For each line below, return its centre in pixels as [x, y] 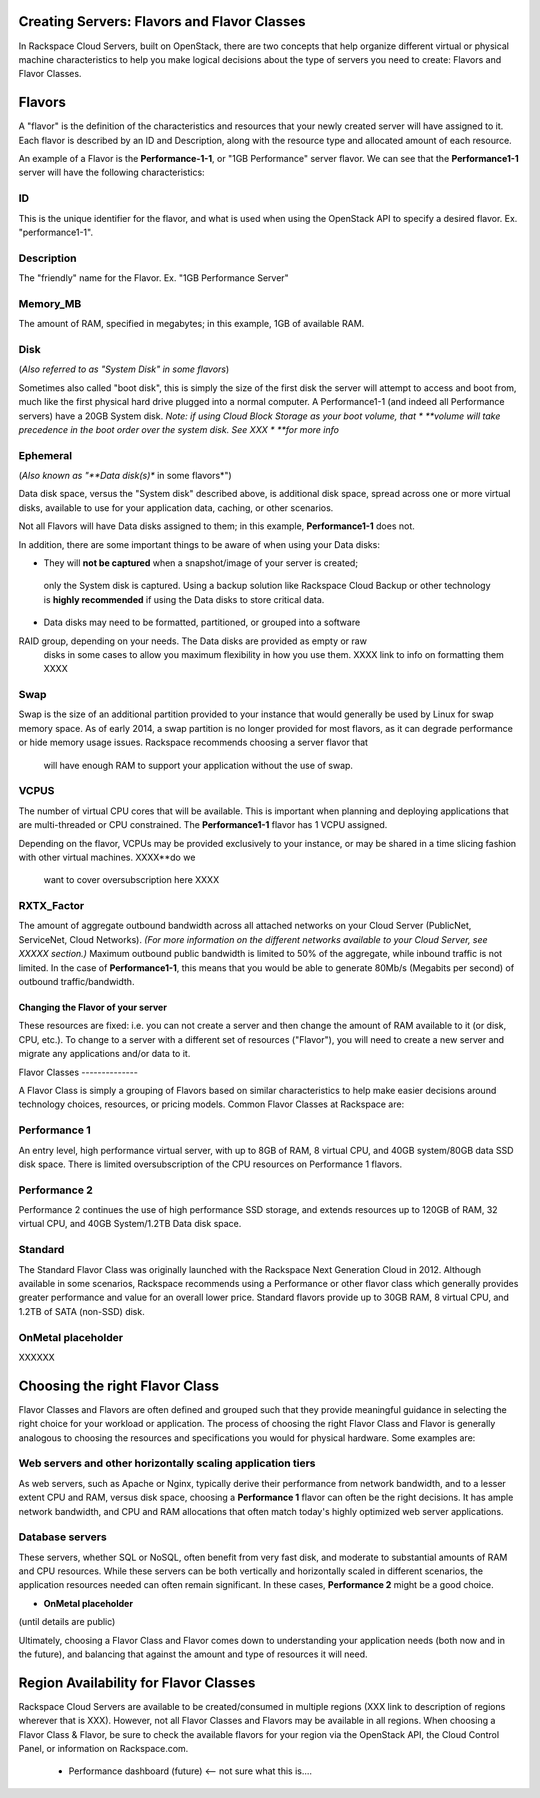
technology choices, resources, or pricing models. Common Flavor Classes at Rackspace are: [211, 1104]
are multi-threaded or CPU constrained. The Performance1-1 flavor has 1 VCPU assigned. [203, 825]
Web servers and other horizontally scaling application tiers [167, 1463]
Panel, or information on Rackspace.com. [103, 1749]
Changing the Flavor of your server [92, 1007]
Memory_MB [50, 303]
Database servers [62, 1537]
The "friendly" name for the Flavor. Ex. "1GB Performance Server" [153, 278]
